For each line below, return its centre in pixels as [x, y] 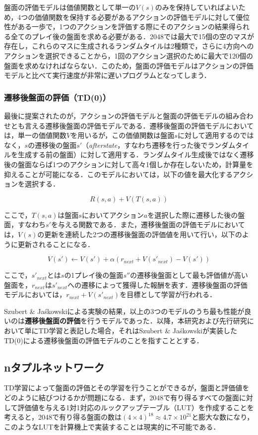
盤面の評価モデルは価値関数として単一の [70, 7]
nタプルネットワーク [54, 367]
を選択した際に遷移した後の [193, 215]
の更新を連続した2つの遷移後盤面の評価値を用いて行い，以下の [140, 234]
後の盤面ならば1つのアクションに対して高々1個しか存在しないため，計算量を [129, 164]
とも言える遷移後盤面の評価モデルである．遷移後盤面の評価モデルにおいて [132, 125]
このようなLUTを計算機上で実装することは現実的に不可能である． [112, 426]
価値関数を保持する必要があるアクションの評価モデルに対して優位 [142, 17]
